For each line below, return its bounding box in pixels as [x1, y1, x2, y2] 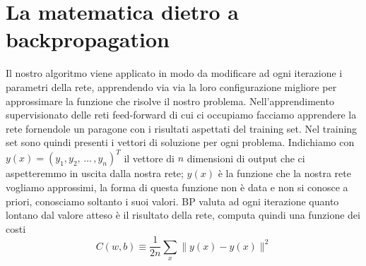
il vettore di [124, 150, 175, 165]
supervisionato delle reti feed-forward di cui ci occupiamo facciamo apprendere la [6, 107, 357, 122]
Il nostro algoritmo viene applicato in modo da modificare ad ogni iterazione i [6, 66, 343, 80]
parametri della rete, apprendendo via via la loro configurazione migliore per [6, 79, 337, 94]
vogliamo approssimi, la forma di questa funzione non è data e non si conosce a [6, 179, 348, 194]
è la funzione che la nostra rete [218, 166, 351, 181]
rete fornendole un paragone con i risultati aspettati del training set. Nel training [6, 121, 358, 135]
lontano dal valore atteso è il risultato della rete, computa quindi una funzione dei [6, 207, 360, 222]
